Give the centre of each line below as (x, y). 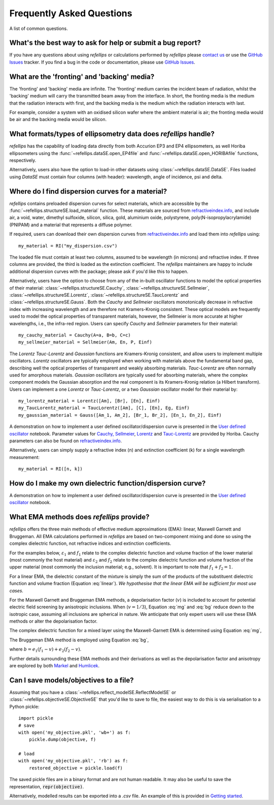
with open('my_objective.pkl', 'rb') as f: (73, 761)
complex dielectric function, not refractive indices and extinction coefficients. (90, 543)
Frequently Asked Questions (71, 13)
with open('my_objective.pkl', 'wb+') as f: (75, 732)
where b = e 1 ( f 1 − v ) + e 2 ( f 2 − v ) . (45, 650)
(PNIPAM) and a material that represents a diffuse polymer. (71, 225)
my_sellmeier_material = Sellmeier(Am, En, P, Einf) (85, 342)
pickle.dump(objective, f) (62, 740)
